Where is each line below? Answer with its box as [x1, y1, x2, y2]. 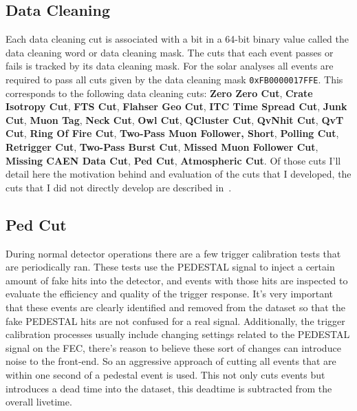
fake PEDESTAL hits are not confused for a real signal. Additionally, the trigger [6, 313, 345, 328]
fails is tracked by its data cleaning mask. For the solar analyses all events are [6, 59, 334, 73]
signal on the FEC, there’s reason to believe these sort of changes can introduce [6, 340, 341, 355]
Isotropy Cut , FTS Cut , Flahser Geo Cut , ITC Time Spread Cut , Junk [6, 99, 347, 114]
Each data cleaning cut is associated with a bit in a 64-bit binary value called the [6, 32, 349, 46]
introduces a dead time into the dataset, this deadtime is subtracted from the [6, 381, 332, 395]
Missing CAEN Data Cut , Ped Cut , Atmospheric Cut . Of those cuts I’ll [6, 153, 341, 167]
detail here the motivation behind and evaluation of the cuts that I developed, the [6, 167, 351, 181]
